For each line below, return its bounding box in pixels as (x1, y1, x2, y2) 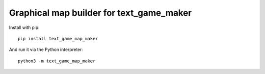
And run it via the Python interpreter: (9, 47, 83, 52)
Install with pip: (9, 25, 40, 30)
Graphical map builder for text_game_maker (9, 7, 192, 18)
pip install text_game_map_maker (18, 36, 98, 41)
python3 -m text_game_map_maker (18, 58, 96, 64)
